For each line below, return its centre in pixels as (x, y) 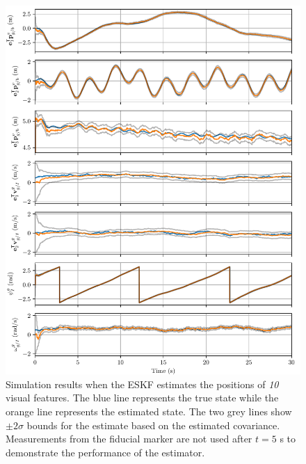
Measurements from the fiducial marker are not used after (129, 439)
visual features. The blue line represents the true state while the (142, 398)
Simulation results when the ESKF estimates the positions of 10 (142, 384)
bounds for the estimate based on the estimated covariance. (153, 425)
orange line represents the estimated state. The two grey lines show (149, 411)
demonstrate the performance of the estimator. (105, 452)
